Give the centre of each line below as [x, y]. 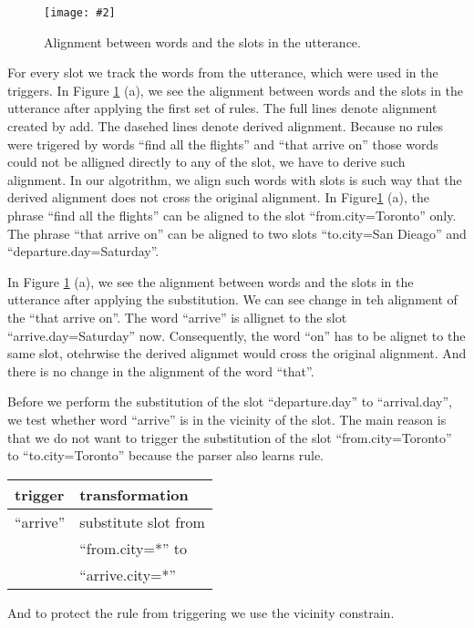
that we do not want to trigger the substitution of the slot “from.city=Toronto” [230, 437]
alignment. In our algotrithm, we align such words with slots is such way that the [235, 179]
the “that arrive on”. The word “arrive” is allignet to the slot [177, 317]
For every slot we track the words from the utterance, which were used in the [223, 72]
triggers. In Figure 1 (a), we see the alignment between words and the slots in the [236, 90]
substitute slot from [142, 521]
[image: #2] [80, 13]
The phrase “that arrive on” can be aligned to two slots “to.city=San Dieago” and [237, 233]
